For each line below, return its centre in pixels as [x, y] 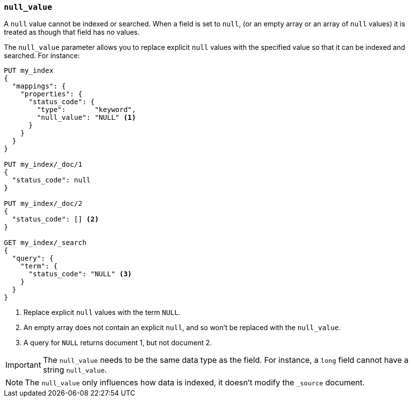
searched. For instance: [42, 56]
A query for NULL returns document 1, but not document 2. [118, 343]
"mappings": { [39, 86]
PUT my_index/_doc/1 [43, 165]
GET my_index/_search [45, 243]
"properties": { [51, 94]
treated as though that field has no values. [72, 32]
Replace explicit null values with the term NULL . [102, 312]
